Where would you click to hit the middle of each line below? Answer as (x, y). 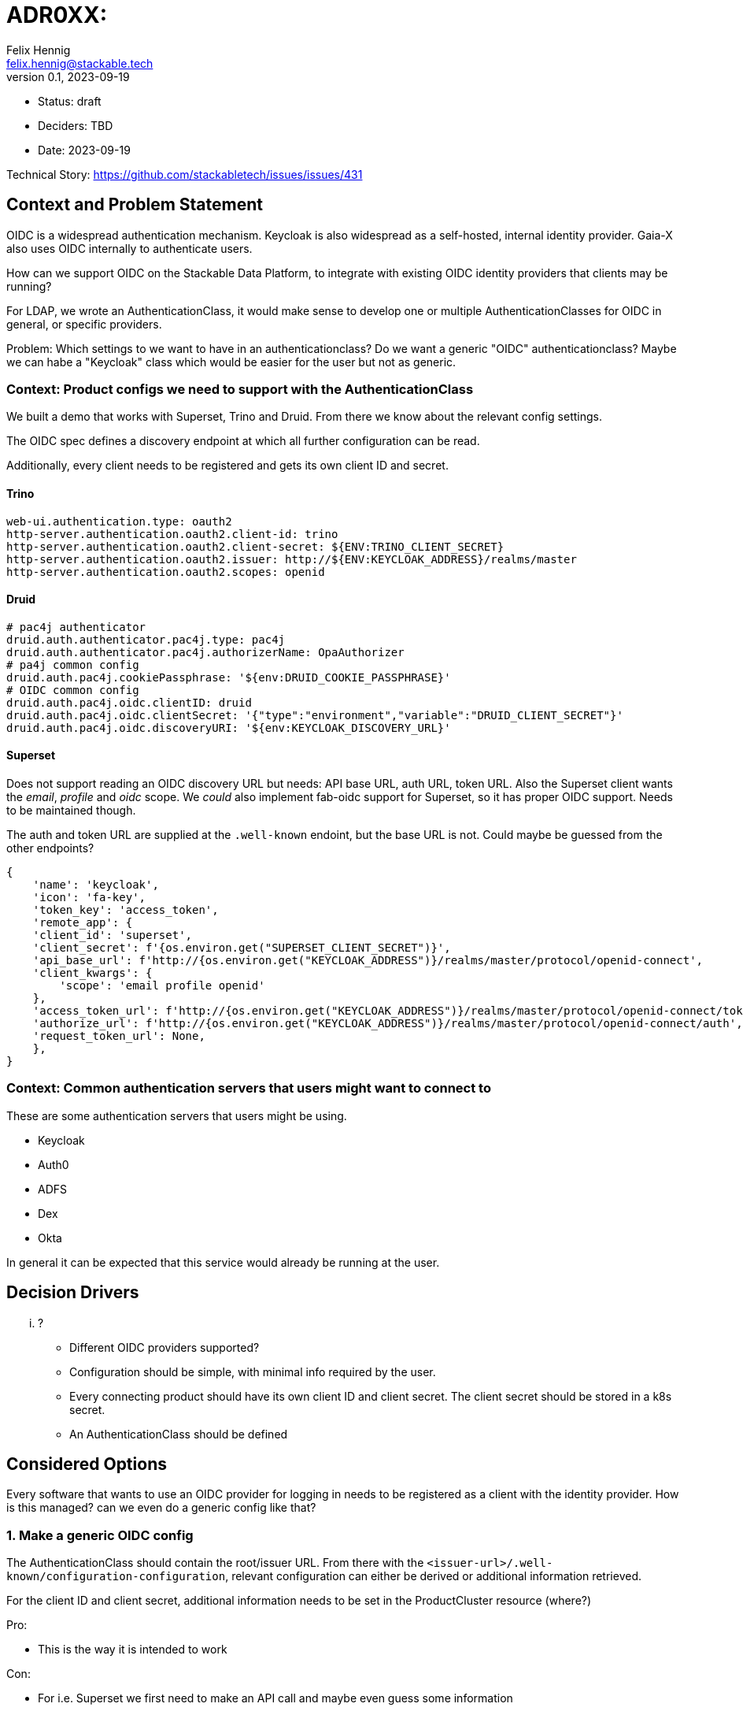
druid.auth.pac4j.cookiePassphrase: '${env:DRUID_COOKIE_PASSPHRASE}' (229, 677)
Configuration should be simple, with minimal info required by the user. (253, 1371)
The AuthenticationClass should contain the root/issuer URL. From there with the (215, 1563)
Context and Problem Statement (135, 205)
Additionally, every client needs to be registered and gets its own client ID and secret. (227, 466)
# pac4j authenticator (76, 627)
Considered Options (87, 1464)
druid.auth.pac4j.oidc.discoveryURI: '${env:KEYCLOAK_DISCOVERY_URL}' (229, 727)
